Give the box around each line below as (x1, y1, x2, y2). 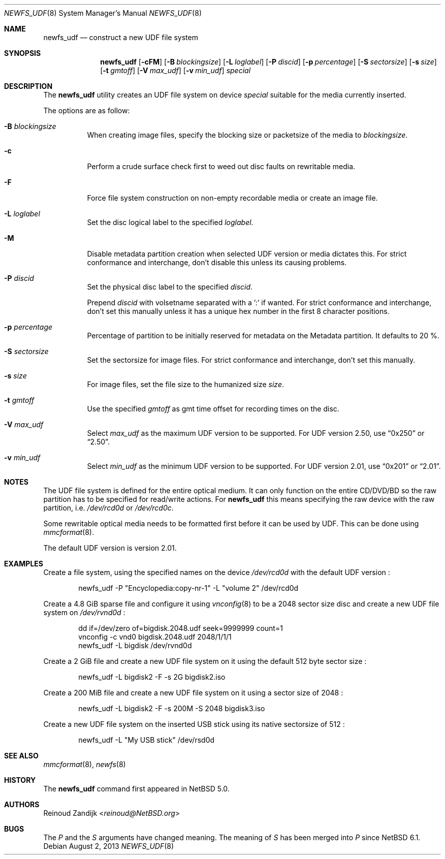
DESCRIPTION (4, 82, 53, 90)
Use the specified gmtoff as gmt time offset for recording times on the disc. (87, 404, 339, 413)
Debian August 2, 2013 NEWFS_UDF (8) (43, 842, 174, 850)
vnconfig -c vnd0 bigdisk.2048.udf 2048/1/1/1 (78, 632, 232, 641)
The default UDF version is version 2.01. (43, 544, 177, 552)
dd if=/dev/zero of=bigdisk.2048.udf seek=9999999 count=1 (78, 624, 283, 632)
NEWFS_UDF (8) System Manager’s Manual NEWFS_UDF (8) (4, 9, 202, 17)
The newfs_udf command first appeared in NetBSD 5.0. (43, 784, 230, 793)
